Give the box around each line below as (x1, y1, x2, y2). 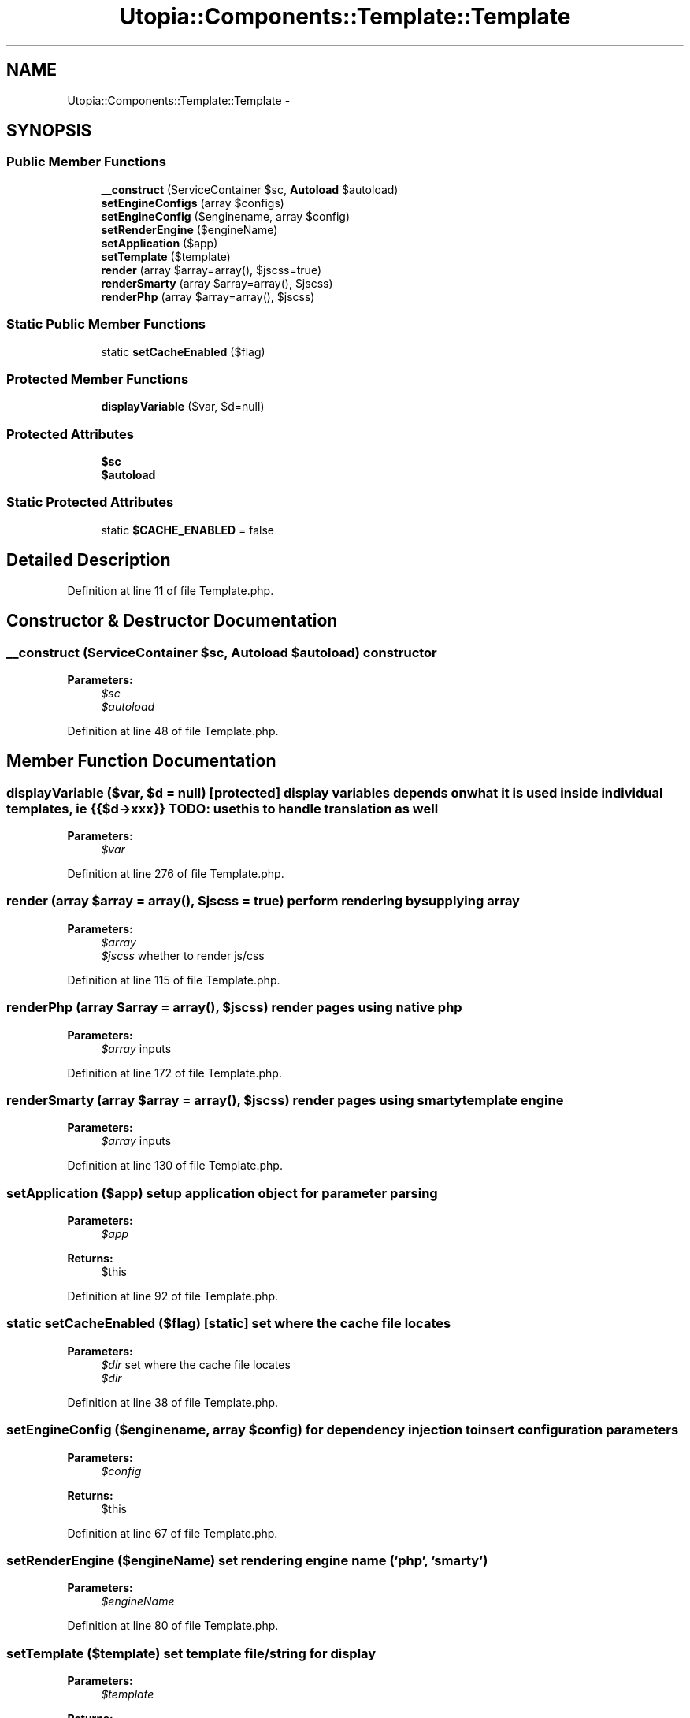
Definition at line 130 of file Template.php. (67, 1158, 283, 1173)
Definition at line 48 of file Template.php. (67, 723, 279, 738)
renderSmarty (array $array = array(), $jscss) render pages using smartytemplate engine (6, 1091, 564, 1108)
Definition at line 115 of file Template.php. (67, 972, 280, 987)
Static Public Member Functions (6, 316, 206, 333)
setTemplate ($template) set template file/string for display (6, 1645, 377, 1661)
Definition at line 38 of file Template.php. (67, 1395, 279, 1409)
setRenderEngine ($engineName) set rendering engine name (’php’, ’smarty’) (6, 1552, 488, 1568)
